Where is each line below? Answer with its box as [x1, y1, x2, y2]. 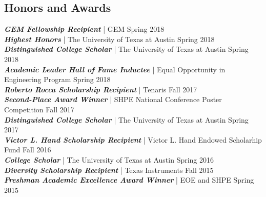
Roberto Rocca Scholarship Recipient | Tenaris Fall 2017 [4, 84, 197, 94]
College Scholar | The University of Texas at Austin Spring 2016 [4, 154, 214, 165]
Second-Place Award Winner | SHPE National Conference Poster [4, 94, 222, 105]
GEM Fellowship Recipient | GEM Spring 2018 [4, 24, 165, 34]
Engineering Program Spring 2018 [4, 74, 111, 85]
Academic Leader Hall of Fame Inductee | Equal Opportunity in [4, 64, 226, 74]
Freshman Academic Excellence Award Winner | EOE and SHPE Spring [4, 174, 254, 185]
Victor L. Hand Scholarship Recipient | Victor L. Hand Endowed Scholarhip [4, 134, 262, 145]
